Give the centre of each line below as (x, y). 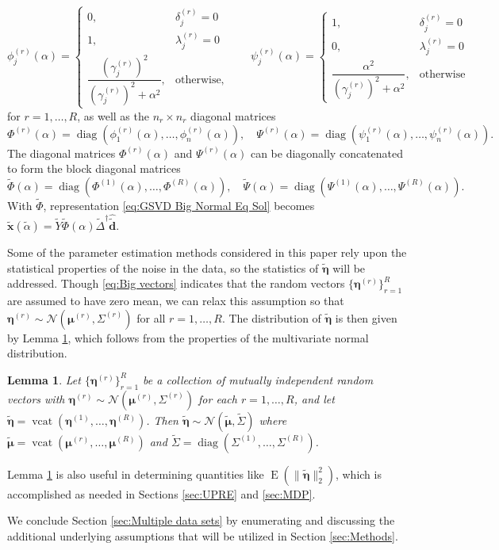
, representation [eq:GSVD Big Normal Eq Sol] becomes (179, 205)
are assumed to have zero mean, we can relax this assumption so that (176, 300)
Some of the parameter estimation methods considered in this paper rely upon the (207, 252)
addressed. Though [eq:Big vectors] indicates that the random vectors (176, 283)
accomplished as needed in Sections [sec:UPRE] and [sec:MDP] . (161, 493)
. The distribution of (271, 317)
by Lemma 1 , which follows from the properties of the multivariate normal (188, 337)
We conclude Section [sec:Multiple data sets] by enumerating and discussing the (201, 520)
